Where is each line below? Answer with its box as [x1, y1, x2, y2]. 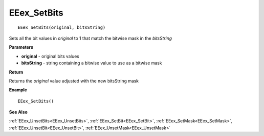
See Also [9, 109, 28, 115]
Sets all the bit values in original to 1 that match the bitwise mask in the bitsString [9, 35, 172, 41]
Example [9, 87, 27, 93]
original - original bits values [21, 53, 79, 59]
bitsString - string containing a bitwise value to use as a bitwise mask [21, 60, 162, 66]
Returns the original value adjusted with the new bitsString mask [9, 78, 139, 84]
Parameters [9, 44, 34, 50]
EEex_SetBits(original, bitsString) [18, 24, 106, 30]
